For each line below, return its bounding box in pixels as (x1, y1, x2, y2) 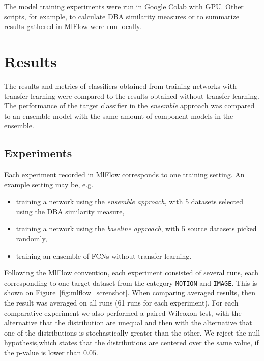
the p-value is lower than (4, 347, 81, 358)
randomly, (16, 233, 47, 244)
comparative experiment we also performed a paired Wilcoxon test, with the (4, 307, 242, 318)
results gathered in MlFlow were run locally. (4, 21, 142, 32)
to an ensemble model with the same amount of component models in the (4, 110, 233, 121)
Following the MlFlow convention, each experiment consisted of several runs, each (4, 267, 259, 278)
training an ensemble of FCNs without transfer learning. (16, 250, 192, 261)
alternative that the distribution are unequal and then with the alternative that (4, 317, 252, 328)
